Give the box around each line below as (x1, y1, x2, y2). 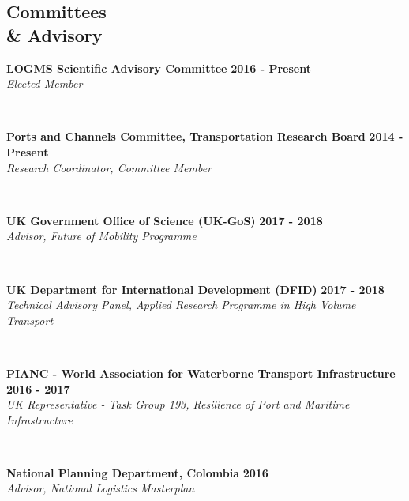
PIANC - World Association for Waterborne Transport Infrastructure (6, 364, 396, 381)
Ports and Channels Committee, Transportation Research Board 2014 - (6, 128, 403, 145)
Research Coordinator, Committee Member (6, 159, 212, 175)
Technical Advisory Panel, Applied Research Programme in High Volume (6, 296, 356, 313)
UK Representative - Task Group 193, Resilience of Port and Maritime (6, 396, 350, 412)
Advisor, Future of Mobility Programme (6, 228, 197, 244)
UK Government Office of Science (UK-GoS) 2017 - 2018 (6, 212, 323, 228)
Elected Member (6, 75, 83, 92)
